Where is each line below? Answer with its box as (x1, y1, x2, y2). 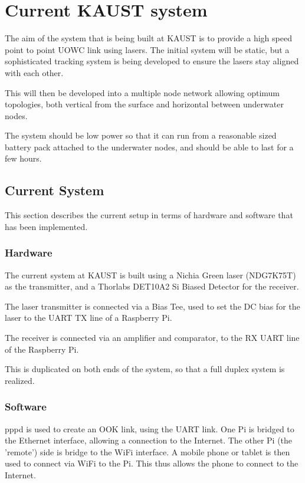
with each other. (5, 66, 64, 78)
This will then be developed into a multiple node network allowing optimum (5, 86, 280, 98)
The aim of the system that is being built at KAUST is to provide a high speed (5, 32, 292, 44)
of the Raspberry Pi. (5, 343, 79, 355)
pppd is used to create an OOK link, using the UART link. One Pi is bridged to (5, 422, 294, 435)
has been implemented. (5, 220, 88, 232)
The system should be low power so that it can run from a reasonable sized (5, 129, 277, 142)
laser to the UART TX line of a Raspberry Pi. (5, 311, 172, 324)
